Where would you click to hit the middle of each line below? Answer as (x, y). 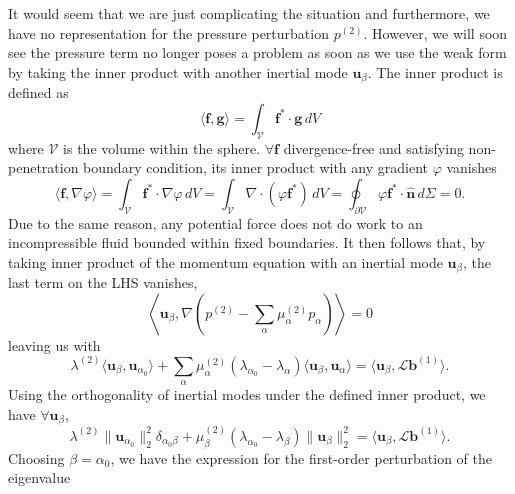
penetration (43, 167)
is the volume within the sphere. (162, 147)
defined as (38, 92)
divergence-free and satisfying (373, 147)
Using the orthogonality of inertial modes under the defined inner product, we (247, 394)
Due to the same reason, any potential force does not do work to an (215, 222)
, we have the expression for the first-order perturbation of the (301, 457)
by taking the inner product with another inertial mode (178, 71)
